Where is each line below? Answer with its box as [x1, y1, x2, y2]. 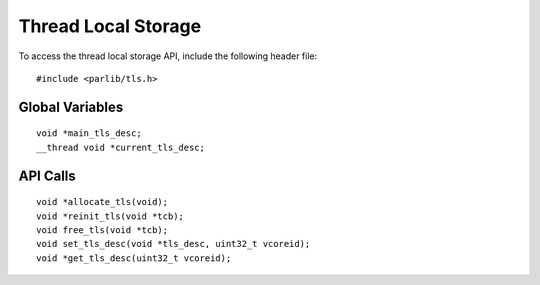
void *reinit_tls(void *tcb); [36, 210, 185, 222]
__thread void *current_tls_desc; [36, 141, 205, 153]
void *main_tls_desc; [36, 128, 142, 139]
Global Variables [18, 98, 124, 115]
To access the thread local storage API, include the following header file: [18, 50, 318, 62]
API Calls [18, 167, 77, 184]
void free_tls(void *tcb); [36, 224, 169, 235]
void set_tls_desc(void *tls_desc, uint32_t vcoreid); [36, 238, 311, 250]
